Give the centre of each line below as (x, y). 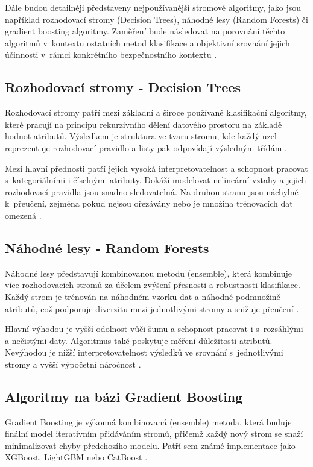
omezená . (23, 215)
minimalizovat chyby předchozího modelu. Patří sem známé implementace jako (150, 445)
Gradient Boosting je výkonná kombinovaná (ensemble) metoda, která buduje (148, 422)
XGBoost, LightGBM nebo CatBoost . (76, 457)
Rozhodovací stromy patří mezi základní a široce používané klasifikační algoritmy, (156, 112)
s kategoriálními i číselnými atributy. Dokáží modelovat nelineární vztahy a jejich (156, 180)
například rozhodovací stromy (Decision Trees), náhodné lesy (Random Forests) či (156, 19)
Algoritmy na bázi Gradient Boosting (124, 396)
